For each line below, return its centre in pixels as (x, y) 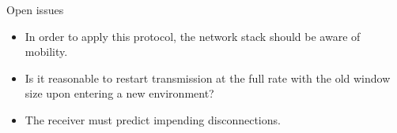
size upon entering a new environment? (119, 93)
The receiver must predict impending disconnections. (153, 119)
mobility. (46, 52)
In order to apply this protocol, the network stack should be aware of (193, 36)
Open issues (35, 9)
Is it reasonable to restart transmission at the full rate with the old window (208, 78)
